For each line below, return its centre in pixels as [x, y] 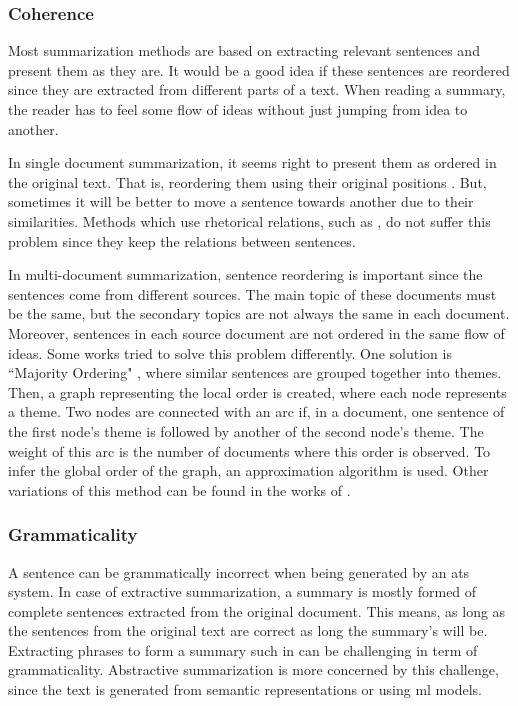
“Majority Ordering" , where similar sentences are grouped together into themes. [255, 372]
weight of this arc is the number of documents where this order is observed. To [249, 450]
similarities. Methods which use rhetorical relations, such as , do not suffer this [249, 220]
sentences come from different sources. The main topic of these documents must [252, 293]
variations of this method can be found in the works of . [179, 489]
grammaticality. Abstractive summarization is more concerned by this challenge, [253, 669]
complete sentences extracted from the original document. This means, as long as [257, 610]
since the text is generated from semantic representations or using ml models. [245, 689]
